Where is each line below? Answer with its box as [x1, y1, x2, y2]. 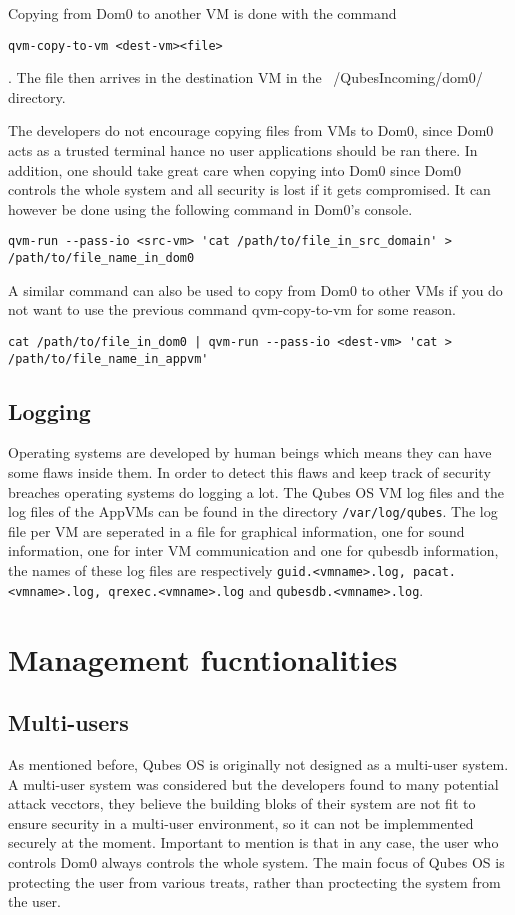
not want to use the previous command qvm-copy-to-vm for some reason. [8, 299, 456, 320]
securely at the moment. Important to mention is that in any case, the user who [8, 832, 499, 853]
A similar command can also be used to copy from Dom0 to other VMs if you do [8, 279, 503, 300]
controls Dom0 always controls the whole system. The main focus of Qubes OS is [8, 851, 505, 872]
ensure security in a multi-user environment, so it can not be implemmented [8, 812, 474, 833]
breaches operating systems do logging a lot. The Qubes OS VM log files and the [8, 481, 504, 502]
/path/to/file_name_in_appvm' [8, 351, 209, 366]
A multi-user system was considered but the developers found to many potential [8, 773, 499, 794]
